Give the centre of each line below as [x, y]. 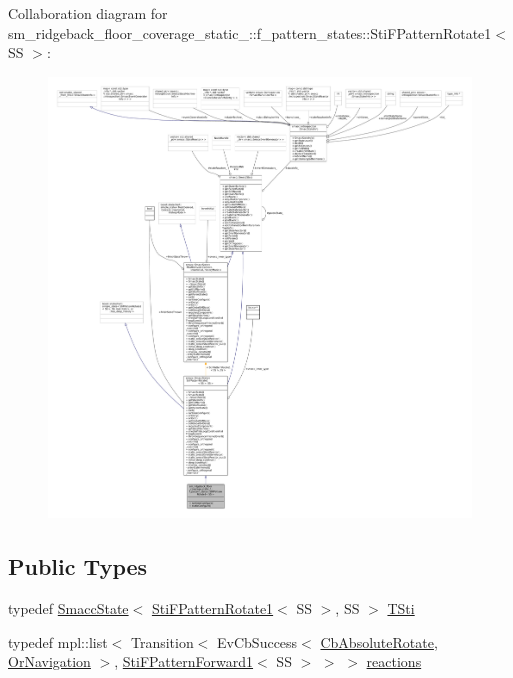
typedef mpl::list [58, 641]
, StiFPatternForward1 [184, 661]
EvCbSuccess [257, 641]
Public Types [78, 566]
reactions [394, 661]
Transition [162, 641]
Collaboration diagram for [88, 13]
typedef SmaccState [68, 608]
